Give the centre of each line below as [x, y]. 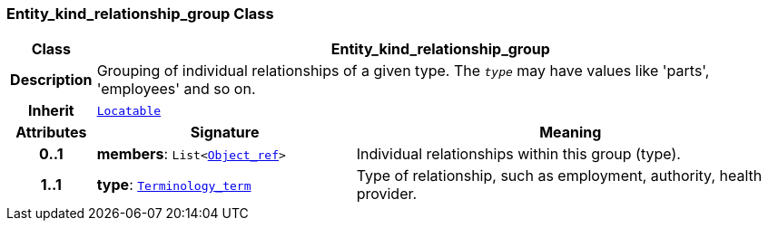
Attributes [51, 133]
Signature [225, 133]
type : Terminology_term [174, 185]
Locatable [129, 110]
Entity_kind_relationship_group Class [140, 14]
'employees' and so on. [176, 89]
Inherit [51, 111]
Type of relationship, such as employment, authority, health [559, 176]
